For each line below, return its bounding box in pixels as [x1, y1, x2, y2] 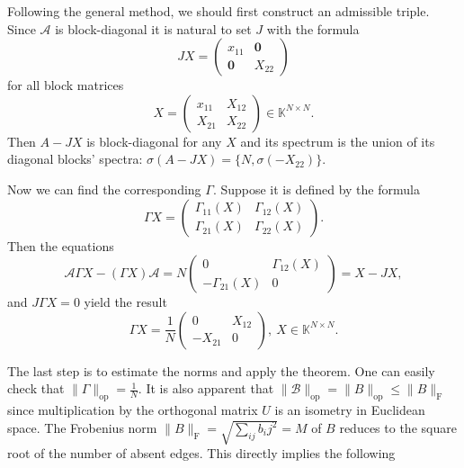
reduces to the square [339, 418, 457, 436]
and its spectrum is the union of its [240, 131, 435, 150]
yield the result [84, 292, 167, 311]
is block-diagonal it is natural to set [55, 19, 252, 38]
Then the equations [7, 236, 114, 255]
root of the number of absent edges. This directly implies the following [7, 444, 396, 462]
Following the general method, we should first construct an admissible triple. [7, 2, 430, 20]
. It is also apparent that [138, 379, 274, 398]
